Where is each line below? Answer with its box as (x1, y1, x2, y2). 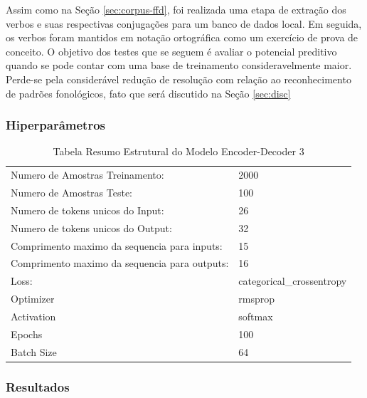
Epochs (11, 326, 43, 341)
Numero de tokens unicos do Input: (11, 202, 164, 217)
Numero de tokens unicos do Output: (11, 220, 172, 235)
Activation (11, 308, 56, 323)
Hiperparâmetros (6, 116, 105, 134)
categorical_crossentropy (238, 273, 347, 288)
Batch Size (11, 344, 57, 359)
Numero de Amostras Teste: (11, 185, 132, 200)
